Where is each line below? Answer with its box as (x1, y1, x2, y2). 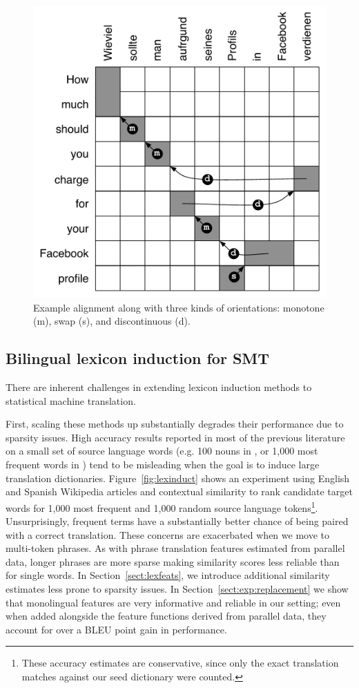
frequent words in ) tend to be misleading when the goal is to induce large (6, 457, 320, 472)
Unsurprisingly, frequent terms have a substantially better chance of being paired (6, 514, 349, 528)
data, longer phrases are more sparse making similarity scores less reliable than (6, 554, 340, 568)
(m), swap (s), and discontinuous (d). (33, 314, 191, 328)
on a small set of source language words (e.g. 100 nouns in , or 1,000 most (6, 443, 318, 458)
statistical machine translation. (6, 393, 136, 408)
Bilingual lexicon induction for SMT (6, 347, 270, 369)
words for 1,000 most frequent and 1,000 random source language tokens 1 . (6, 498, 318, 515)
